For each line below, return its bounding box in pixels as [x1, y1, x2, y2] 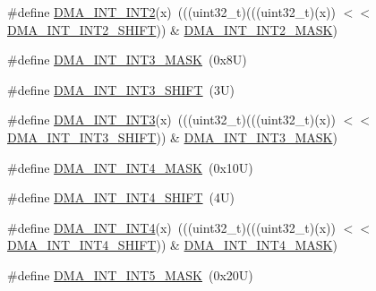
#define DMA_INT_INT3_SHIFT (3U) [7, 80, 235, 98]
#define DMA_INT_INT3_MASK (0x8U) [7, 50, 247, 69]
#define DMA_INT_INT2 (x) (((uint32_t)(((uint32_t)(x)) [7, 3, 336, 21]
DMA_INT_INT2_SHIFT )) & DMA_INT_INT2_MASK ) [7, 20, 338, 39]
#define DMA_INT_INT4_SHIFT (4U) [7, 188, 235, 207]
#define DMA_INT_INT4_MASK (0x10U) [7, 158, 253, 176]
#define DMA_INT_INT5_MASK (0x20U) [7, 265, 253, 284]
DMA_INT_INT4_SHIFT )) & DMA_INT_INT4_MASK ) [7, 235, 338, 254]
